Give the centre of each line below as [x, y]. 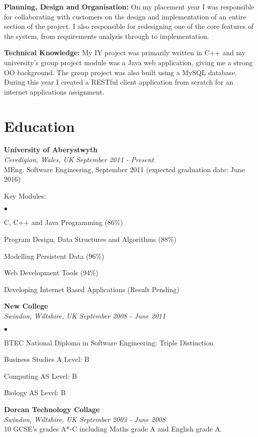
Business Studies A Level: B [47, 359]
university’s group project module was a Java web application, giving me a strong [128, 62]
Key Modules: [25, 195]
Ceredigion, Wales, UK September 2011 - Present [79, 160]
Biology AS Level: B [35, 392]
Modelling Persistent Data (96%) [54, 256]
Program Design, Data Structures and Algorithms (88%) [90, 239]
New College [26, 306]
